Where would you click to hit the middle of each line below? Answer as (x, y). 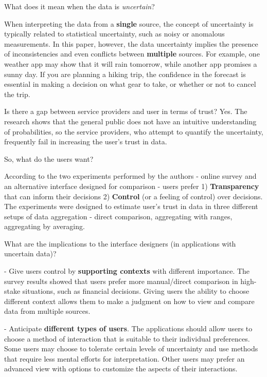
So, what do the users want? (49, 158)
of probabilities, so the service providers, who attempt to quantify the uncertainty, (134, 131)
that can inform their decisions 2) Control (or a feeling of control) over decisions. (133, 196)
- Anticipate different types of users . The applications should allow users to (128, 328)
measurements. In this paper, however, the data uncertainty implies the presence (131, 43)
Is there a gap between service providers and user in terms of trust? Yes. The (126, 111)
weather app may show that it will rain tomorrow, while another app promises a (131, 63)
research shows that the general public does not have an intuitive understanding (130, 121)
